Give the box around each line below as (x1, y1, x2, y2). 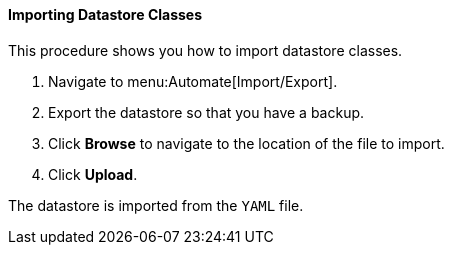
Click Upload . (48, 165, 138, 183)
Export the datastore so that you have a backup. (48, 103, 365, 121)
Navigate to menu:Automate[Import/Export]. (48, 72, 338, 90)
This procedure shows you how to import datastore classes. (8, 41, 403, 59)
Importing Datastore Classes (8, 6, 203, 23)
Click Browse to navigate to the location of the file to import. (48, 134, 445, 152)
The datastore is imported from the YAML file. (8, 196, 304, 214)
